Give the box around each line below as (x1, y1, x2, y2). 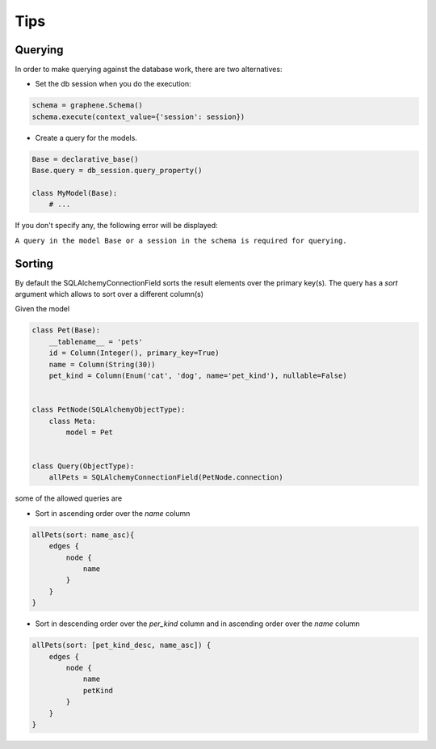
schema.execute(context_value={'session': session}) (31, 112, 245, 121)
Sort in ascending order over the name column (35, 508, 191, 518)
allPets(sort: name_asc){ (31, 530, 135, 540)
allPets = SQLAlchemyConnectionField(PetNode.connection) (48, 473, 283, 482)
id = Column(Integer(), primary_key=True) (48, 349, 220, 358)
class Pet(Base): (31, 326, 101, 335)
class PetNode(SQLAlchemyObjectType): (31, 405, 186, 414)
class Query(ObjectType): (31, 462, 135, 471)
